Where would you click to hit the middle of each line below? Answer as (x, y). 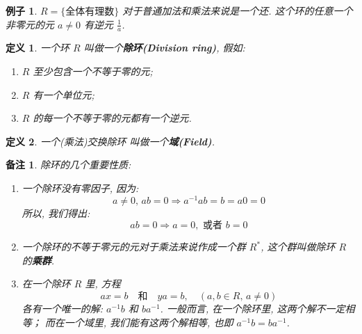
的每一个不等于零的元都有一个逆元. (112, 118)
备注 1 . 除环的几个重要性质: (68, 165)
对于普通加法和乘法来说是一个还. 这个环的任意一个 (238, 10)
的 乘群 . (38, 260)
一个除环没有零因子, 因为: (80, 188)
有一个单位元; (64, 94)
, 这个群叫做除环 (298, 247)
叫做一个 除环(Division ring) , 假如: (164, 48)
